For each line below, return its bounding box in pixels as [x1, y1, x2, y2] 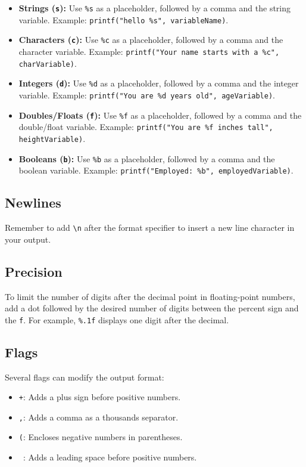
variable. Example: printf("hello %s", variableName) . [18, 13, 229, 26]
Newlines [5, 193, 61, 212]
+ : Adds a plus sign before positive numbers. [18, 391, 181, 403]
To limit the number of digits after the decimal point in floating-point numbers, [5, 290, 295, 302]
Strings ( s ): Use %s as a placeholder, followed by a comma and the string [18, 2, 291, 14]
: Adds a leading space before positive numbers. [23, 451, 197, 463]
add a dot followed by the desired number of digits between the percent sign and [5, 302, 299, 314]
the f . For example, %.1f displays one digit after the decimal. [5, 313, 229, 326]
